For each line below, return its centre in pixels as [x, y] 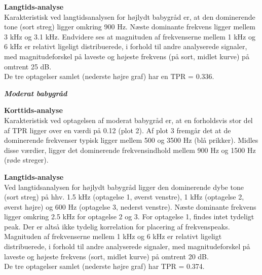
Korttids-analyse [33, 110]
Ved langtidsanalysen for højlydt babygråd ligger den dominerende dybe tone [124, 187]
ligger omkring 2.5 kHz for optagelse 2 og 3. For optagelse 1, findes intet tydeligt [129, 217]
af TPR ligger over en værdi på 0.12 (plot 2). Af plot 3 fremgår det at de [118, 130]
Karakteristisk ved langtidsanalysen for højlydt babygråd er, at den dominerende [130, 16]
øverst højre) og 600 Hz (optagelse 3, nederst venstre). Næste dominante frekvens [130, 206]
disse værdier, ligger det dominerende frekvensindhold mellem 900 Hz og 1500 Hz [130, 150]
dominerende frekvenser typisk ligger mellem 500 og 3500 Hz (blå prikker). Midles [131, 140]
